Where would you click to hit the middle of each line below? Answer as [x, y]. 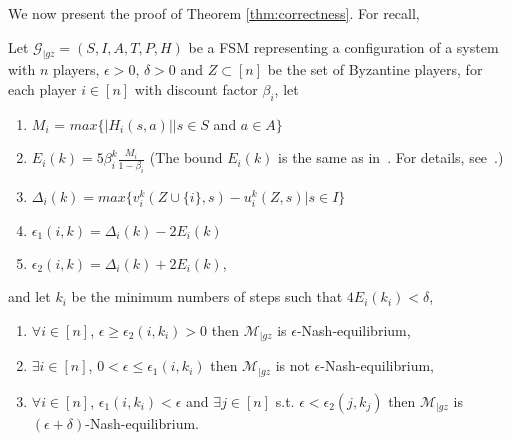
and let [29, 296]
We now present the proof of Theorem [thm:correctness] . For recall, [214, 13]
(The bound [186, 157]
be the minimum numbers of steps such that [207, 296]
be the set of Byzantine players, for [375, 69]
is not [292, 365]
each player [42, 88]
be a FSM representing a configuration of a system [343, 46]
